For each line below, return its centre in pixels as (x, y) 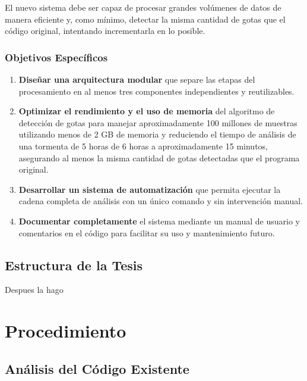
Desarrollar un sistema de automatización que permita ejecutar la (150, 189)
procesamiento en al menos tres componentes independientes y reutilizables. (156, 91)
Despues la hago (34, 290)
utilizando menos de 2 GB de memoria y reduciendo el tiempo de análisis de (157, 134)
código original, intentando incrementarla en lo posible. (105, 31)
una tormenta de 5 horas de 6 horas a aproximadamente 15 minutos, (143, 146)
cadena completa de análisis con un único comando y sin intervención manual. (161, 201)
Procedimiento (66, 331)
